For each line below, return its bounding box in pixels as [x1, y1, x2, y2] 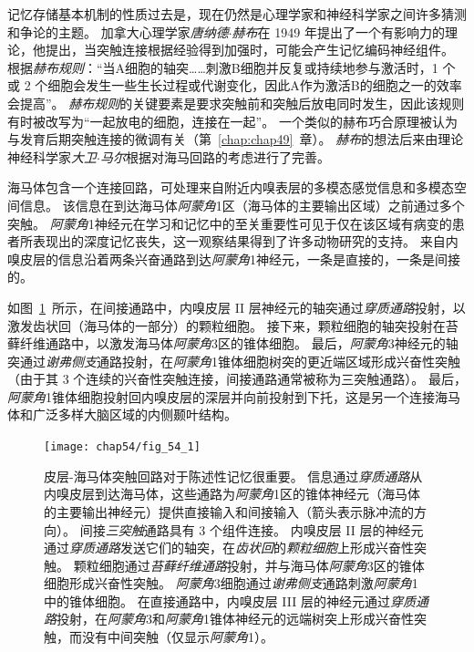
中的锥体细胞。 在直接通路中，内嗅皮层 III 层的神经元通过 [44, 591, 390, 610]
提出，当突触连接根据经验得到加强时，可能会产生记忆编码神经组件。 [45, 40, 454, 59]
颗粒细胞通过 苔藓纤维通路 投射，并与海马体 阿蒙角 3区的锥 [73, 555, 412, 574]
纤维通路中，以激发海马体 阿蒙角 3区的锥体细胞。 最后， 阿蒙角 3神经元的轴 [19, 334, 459, 353]
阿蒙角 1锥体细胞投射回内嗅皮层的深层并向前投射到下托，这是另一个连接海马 [7, 387, 460, 406]
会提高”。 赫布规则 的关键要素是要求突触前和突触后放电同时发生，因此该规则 [7, 93, 465, 112]
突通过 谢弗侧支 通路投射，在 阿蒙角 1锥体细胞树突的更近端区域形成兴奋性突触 [7, 351, 460, 370]
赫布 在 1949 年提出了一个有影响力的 [232, 22, 445, 41]
